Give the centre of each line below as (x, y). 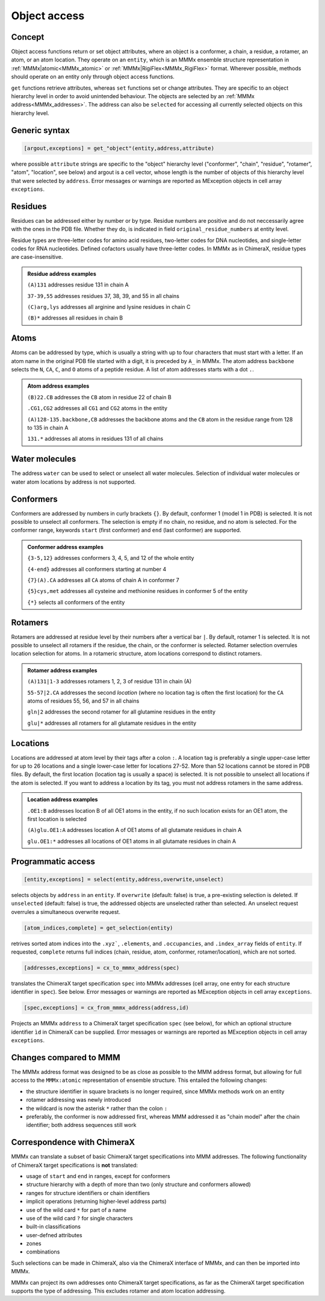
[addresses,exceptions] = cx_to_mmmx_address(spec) (102, 967)
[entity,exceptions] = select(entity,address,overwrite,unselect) (124, 879)
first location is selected (57, 819)
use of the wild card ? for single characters (79, 1218)
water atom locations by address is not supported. (73, 482)
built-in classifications (54, 1227)
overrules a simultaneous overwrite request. (66, 911)
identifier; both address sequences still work (81, 1125)
